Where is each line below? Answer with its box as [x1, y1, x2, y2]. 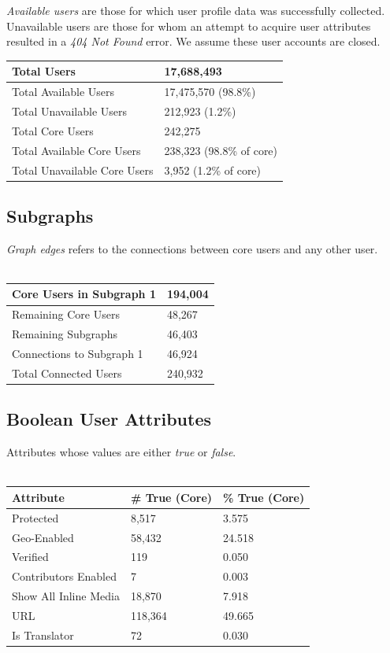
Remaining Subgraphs [12, 326, 118, 342]
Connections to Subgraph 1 [12, 345, 143, 362]
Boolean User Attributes [6, 407, 211, 431]
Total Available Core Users [12, 142, 141, 158]
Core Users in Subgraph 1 [12, 286, 156, 302]
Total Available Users [12, 83, 115, 100]
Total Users [12, 63, 76, 79]
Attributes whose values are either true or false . [6, 444, 236, 460]
